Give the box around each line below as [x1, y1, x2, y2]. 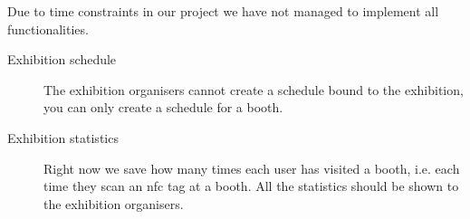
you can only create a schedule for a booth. [43, 98, 283, 117]
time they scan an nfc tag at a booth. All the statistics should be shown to [43, 176, 459, 195]
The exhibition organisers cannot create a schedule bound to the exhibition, [43, 80, 464, 99]
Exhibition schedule [7, 50, 117, 69]
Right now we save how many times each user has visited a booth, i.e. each [43, 158, 460, 177]
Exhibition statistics [7, 128, 119, 147]
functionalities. [7, 19, 89, 38]
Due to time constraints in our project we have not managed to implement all [7, 2, 439, 20]
